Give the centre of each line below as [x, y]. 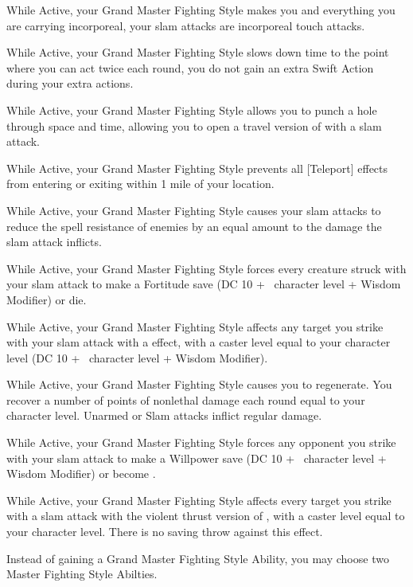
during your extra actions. [70, 83]
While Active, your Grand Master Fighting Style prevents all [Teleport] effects [197, 168]
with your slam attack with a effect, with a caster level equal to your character [199, 342]
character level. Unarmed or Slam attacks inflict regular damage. [164, 415]
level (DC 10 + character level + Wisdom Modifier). [137, 357]
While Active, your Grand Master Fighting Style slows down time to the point [198, 52]
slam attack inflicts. [54, 242]
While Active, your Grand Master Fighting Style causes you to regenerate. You [199, 384]
